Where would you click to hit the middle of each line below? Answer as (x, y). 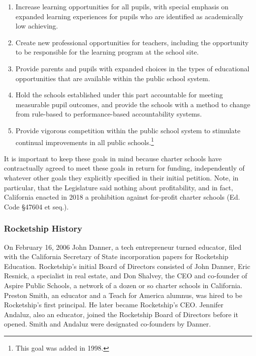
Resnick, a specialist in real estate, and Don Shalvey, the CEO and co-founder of (126, 276)
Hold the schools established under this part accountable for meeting (119, 95)
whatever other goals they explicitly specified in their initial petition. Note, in (121, 177)
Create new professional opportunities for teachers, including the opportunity (132, 42)
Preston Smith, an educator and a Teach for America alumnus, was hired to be (123, 295)
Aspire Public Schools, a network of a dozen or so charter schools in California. (123, 285)
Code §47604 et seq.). (36, 206)
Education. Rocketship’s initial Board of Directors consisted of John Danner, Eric (127, 266)
